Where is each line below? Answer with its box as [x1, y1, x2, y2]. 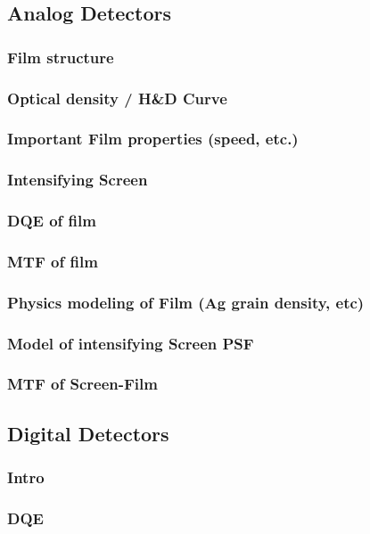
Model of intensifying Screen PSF [7, 332, 254, 354]
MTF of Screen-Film [7, 373, 158, 395]
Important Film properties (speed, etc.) [7, 127, 299, 150]
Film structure [7, 45, 114, 68]
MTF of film [7, 250, 98, 272]
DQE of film [7, 209, 96, 232]
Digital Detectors [7, 419, 169, 447]
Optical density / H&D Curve [7, 86, 227, 109]
